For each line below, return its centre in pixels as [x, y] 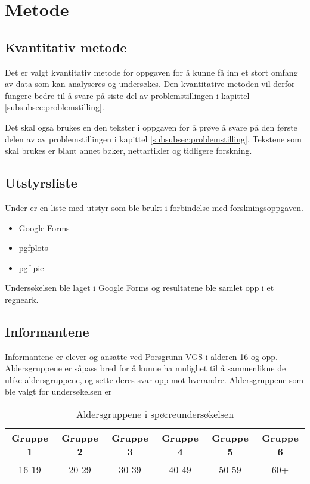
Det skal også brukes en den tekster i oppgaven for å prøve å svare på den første [151, 127]
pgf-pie [31, 267]
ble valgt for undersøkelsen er [58, 391]
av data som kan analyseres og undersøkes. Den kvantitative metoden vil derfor [150, 84]
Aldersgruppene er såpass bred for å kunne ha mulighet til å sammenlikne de [145, 368]
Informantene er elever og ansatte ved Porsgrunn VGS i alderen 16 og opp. [142, 356]
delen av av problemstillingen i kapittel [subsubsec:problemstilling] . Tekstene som [154, 139]
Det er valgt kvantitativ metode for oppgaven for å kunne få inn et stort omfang [151, 72]
